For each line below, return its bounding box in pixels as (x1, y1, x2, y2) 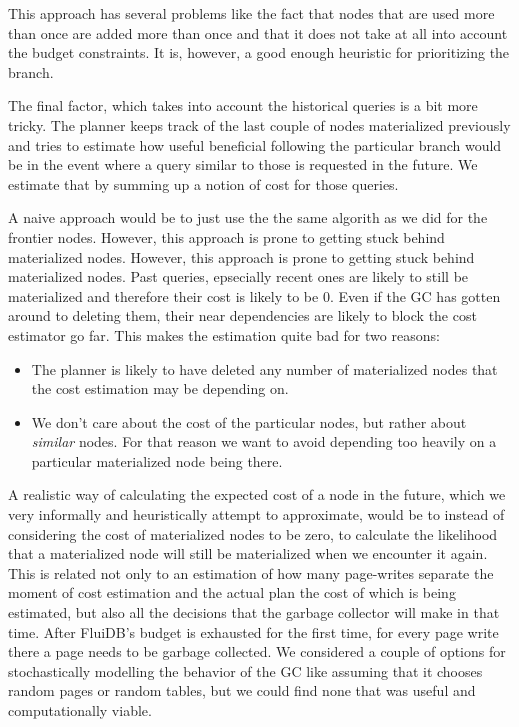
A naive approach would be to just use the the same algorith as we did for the (8, 207, 488, 228)
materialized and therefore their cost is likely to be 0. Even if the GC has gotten (8, 285, 501, 306)
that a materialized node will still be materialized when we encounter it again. (8, 543, 488, 564)
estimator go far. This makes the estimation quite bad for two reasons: (8, 324, 440, 345)
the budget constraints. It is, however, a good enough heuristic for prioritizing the (8, 42, 510, 63)
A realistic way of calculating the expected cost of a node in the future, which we (8, 484, 506, 505)
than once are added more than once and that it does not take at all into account (8, 22, 508, 43)
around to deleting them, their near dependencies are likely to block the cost (8, 305, 477, 326)
